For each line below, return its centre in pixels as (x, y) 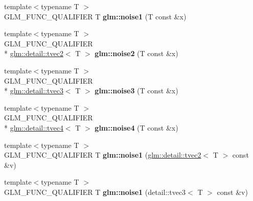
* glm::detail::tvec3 (34, 91)
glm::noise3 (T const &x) (136, 91)
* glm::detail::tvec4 (34, 127)
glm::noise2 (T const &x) (136, 53)
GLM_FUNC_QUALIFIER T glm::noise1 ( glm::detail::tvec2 (103, 155)
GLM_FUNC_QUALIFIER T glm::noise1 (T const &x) (95, 16)
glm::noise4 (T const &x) (136, 127)
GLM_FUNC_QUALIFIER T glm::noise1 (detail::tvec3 (95, 192)
